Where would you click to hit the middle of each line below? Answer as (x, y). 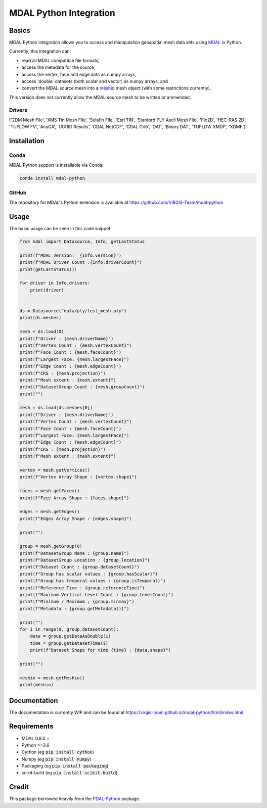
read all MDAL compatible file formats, (61, 60)
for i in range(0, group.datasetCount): (69, 629)
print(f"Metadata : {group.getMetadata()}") (74, 608)
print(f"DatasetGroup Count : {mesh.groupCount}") (82, 387)
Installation (27, 141)
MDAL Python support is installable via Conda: (56, 165)
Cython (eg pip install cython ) (58, 752)
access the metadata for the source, (59, 67)
